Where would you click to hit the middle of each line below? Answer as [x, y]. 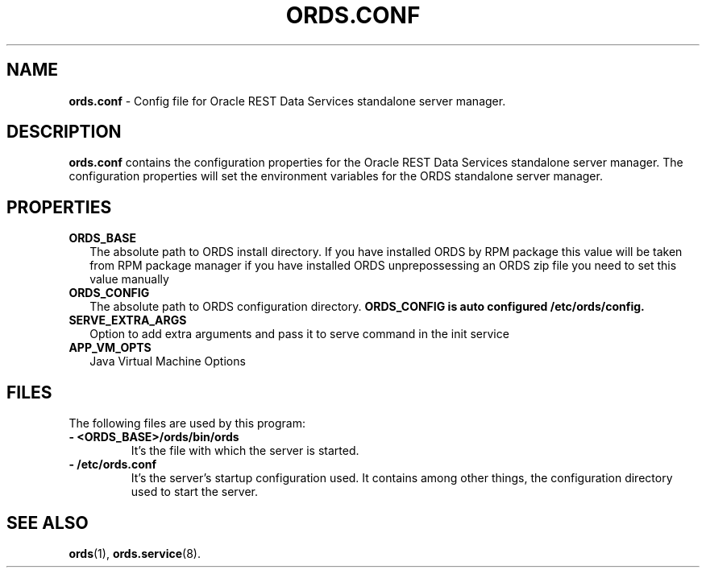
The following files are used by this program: [187, 423]
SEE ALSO [48, 522]
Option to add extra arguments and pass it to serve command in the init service [299, 334]
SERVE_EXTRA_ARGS [128, 320]
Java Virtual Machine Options [168, 361]
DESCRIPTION [64, 132]
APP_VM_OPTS [110, 348]
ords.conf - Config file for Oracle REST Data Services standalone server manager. [287, 101]
